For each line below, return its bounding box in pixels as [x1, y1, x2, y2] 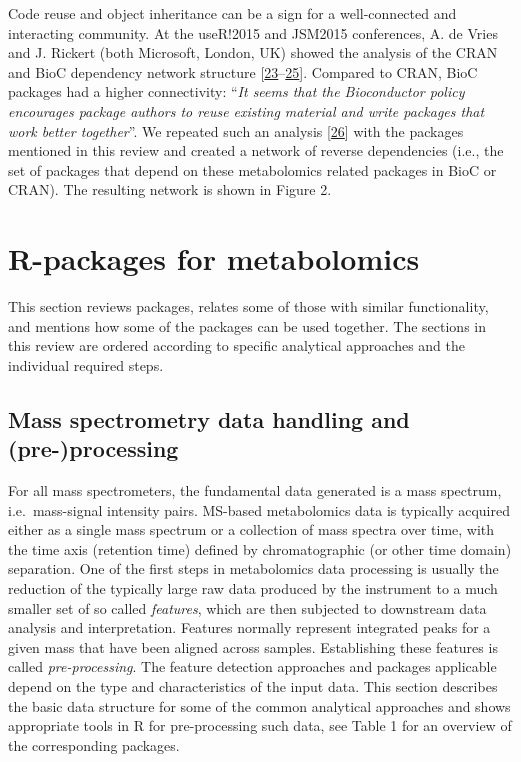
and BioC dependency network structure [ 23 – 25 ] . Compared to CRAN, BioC [8, 61, 478, 82]
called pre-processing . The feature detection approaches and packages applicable [8, 656, 497, 677]
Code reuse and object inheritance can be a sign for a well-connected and [8, 3, 457, 23]
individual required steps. [8, 354, 164, 375]
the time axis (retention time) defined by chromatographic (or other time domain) [8, 538, 512, 559]
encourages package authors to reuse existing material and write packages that [8, 100, 485, 121]
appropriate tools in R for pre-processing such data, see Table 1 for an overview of [8, 715, 512, 736]
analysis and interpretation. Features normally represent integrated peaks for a [8, 617, 491, 638]
